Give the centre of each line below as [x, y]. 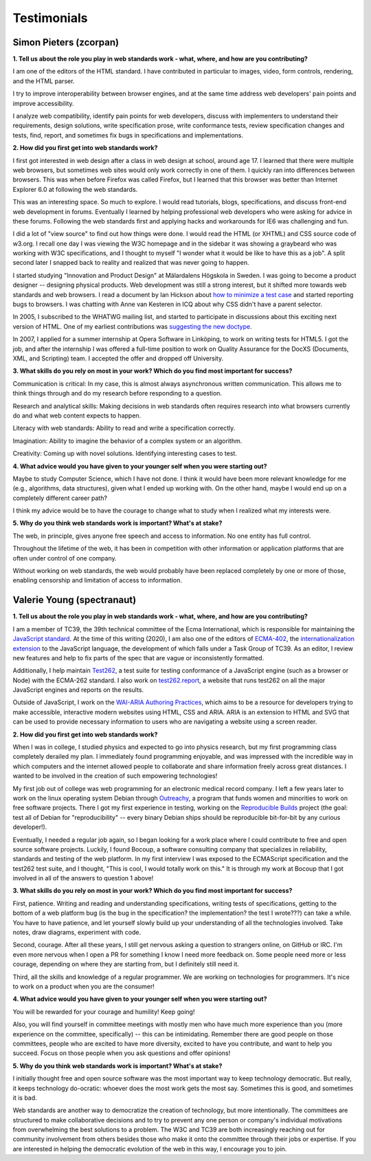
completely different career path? [60, 498]
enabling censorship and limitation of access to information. [97, 580]
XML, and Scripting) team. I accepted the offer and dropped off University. [118, 358]
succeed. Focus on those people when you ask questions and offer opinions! [122, 1053]
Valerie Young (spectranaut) [75, 600]
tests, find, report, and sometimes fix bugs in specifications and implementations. [128, 135]
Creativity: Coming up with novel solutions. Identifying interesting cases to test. [125, 453]
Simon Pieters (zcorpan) [66, 42]
